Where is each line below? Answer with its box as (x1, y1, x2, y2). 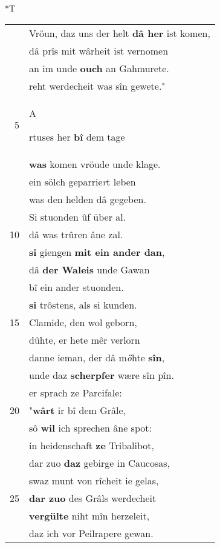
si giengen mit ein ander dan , (29, 244, 165, 259)
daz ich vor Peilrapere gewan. (29, 526, 154, 540)
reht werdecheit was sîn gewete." (29, 78, 166, 93)
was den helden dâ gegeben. (29, 192, 146, 206)
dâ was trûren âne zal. (29, 227, 123, 241)
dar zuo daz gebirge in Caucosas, (29, 455, 170, 470)
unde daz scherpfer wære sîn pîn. (29, 367, 174, 382)
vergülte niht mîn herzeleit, (29, 508, 150, 523)
